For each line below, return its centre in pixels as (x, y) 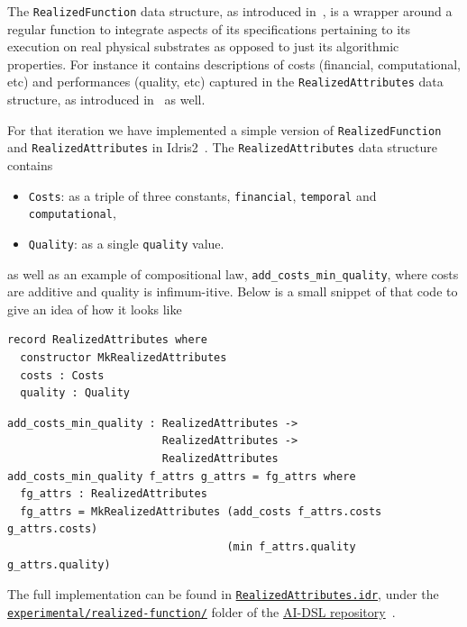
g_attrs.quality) (59, 564)
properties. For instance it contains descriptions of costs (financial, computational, (234, 64)
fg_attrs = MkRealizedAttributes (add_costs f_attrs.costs (201, 511)
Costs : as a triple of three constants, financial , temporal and (202, 195)
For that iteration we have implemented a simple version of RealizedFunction (224, 129)
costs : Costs (62, 375)
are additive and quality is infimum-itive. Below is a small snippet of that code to (233, 291)
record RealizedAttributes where (107, 340)
